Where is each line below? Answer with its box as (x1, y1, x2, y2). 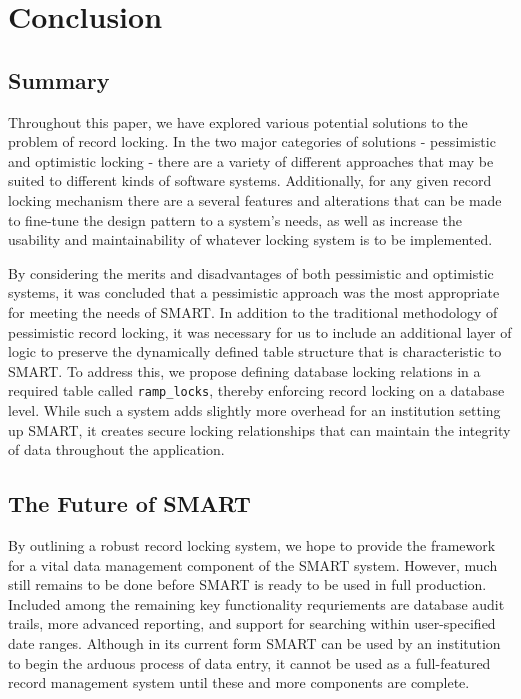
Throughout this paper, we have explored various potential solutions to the (8, 111, 468, 132)
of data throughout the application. (8, 439, 225, 460)
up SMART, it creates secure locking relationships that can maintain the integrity (8, 419, 511, 440)
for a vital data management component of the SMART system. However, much (8, 554, 498, 575)
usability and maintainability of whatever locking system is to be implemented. (8, 229, 493, 250)
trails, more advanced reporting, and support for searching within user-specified (8, 613, 496, 634)
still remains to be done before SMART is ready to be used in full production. (8, 574, 487, 595)
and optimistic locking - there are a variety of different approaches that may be (8, 150, 494, 171)
